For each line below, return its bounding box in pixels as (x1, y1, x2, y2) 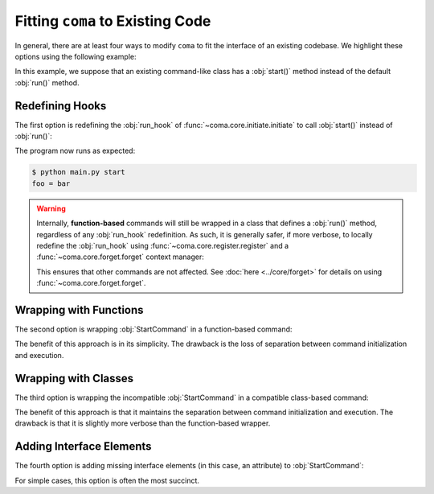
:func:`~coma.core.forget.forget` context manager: (36, 252, 205, 261)
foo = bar (31, 179, 71, 188)
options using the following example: (14, 51, 137, 61)
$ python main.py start (31, 167, 126, 177)
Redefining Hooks (14, 99, 107, 113)
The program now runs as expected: (14, 146, 136, 156)
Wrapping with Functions (14, 303, 144, 317)
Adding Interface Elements (14, 439, 152, 454)
